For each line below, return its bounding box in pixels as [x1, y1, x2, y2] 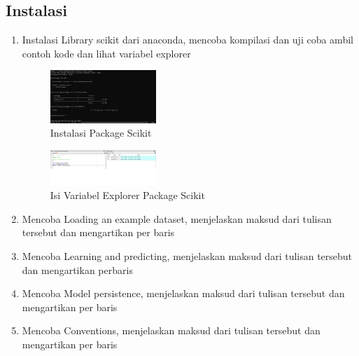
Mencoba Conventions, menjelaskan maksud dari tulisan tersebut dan [22, 323, 321, 338]
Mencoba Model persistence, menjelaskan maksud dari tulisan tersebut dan [22, 286, 345, 301]
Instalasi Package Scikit [50, 125, 152, 140]
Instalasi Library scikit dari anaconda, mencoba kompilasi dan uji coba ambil [22, 32, 353, 47]
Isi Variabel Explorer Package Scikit [50, 188, 205, 203]
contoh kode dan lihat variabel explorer [22, 46, 191, 60]
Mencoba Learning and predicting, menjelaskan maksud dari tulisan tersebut [22, 249, 353, 263]
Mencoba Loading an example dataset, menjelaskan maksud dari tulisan [22, 211, 332, 226]
